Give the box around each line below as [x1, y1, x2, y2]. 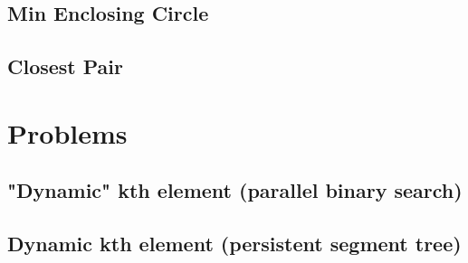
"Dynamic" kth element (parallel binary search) [7, 176, 463, 204]
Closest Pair [7, 52, 124, 80]
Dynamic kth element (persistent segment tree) [7, 230, 462, 258]
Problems [7, 114, 128, 151]
